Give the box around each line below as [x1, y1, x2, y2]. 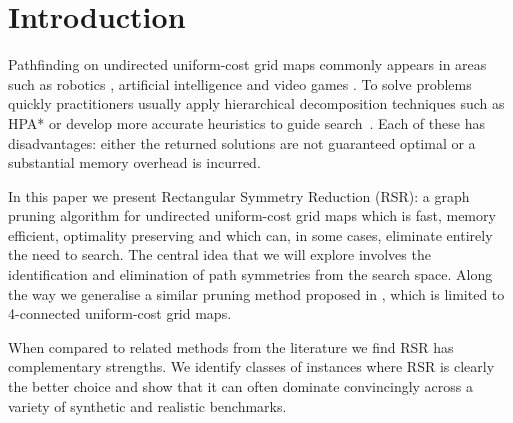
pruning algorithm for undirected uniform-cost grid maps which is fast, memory [8, 205, 496, 226]
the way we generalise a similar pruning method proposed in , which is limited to [8, 283, 505, 304]
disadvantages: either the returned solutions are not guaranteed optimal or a [8, 132, 476, 153]
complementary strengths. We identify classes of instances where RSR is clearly [8, 356, 495, 377]
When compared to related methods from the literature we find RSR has [8, 336, 454, 357]
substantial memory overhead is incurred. [8, 152, 261, 173]
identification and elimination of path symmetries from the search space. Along [8, 264, 493, 285]
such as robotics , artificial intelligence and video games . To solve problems [8, 73, 472, 94]
